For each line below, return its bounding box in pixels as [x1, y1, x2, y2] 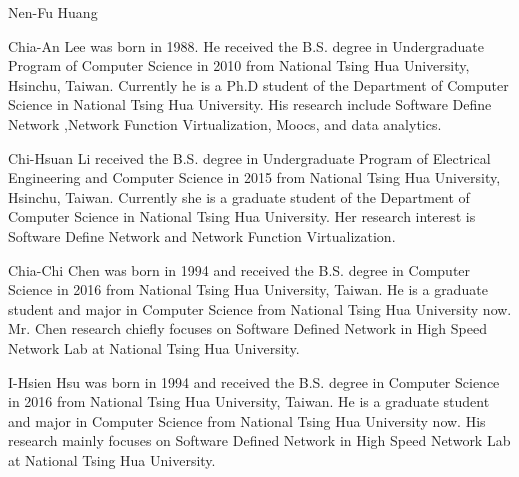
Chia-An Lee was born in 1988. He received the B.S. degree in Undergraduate [8, 35, 484, 56]
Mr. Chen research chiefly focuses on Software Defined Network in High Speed [8, 318, 487, 339]
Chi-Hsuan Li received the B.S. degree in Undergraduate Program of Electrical [8, 147, 491, 168]
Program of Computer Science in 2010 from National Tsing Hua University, [8, 55, 470, 76]
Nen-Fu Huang [8, 2, 98, 22]
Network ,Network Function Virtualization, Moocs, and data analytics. [8, 113, 442, 134]
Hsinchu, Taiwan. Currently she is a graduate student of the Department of [8, 186, 470, 207]
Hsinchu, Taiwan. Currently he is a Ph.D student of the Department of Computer [8, 74, 509, 95]
